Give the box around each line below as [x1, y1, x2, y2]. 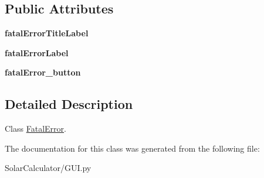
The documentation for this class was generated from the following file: [5, 142, 260, 154]
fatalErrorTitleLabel [5, 27, 89, 39]
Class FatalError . [5, 122, 66, 135]
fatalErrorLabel [5, 46, 69, 59]
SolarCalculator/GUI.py [5, 162, 92, 174]
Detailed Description [5, 95, 133, 113]
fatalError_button [5, 66, 81, 78]
